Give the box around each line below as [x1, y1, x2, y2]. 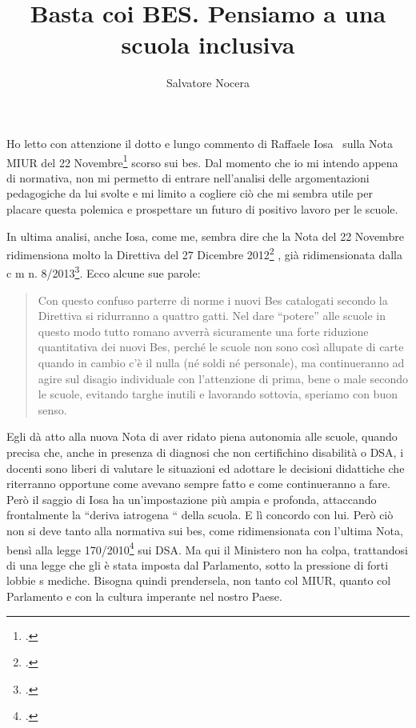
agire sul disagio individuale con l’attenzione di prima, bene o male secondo [38, 370, 409, 386]
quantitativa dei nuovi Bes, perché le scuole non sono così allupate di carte [38, 338, 404, 355]
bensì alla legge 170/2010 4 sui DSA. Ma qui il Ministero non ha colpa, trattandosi [6, 538, 408, 558]
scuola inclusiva [121, 28, 295, 61]
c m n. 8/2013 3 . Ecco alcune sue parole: [6, 262, 201, 282]
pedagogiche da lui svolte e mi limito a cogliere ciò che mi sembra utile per [6, 185, 373, 202]
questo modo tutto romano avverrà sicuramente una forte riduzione [38, 322, 369, 339]
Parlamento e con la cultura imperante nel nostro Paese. [6, 587, 282, 604]
